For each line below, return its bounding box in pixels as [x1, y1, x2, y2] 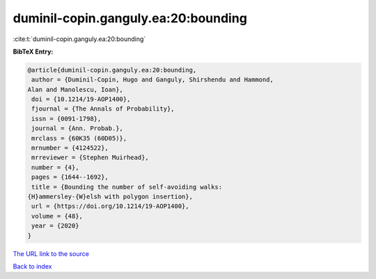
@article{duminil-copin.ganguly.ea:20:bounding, [27, 66, 197, 74]
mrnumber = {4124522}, [31, 144, 109, 152]
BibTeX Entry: [13, 47, 54, 56]
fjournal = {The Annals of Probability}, [31, 105, 175, 113]
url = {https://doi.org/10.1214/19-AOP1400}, [31, 202, 189, 210]
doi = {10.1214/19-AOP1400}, [31, 95, 131, 104]
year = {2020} [31, 222, 79, 230]
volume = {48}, [31, 212, 84, 220]
